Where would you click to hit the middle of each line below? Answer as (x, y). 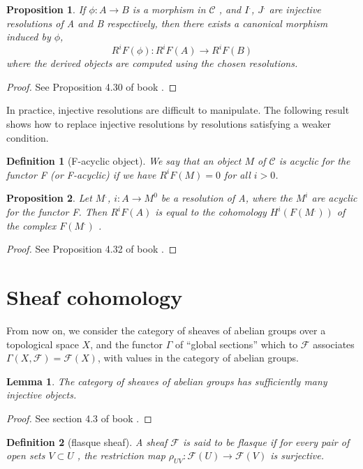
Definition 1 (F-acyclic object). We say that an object (124, 161)
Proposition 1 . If (46, 9)
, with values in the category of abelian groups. (198, 358)
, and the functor (127, 344)
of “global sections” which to (237, 344)
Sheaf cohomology (95, 297)
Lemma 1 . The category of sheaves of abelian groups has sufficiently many (167, 381)
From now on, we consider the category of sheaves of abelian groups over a (166, 330)
